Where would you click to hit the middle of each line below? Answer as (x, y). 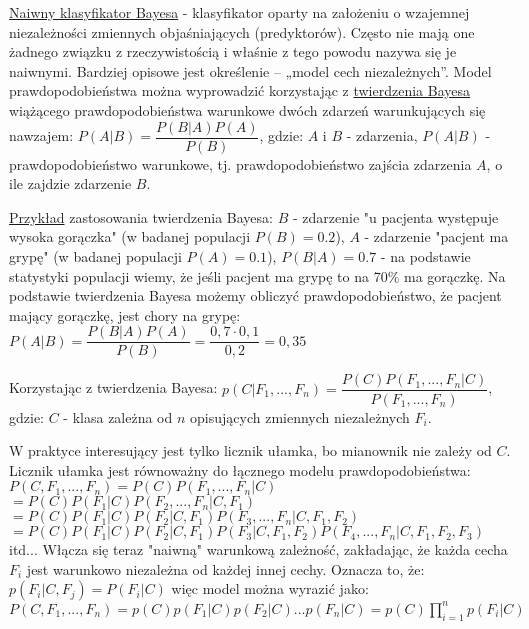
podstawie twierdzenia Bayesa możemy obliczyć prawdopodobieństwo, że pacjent (255, 295)
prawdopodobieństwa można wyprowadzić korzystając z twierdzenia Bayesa (240, 90)
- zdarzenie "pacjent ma (436, 236)
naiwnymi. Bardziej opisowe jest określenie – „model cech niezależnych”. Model (250, 70)
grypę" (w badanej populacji (95, 256)
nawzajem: (41, 135)
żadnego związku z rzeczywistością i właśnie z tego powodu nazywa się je (233, 51)
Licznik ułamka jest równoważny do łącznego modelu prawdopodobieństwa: (240, 469)
